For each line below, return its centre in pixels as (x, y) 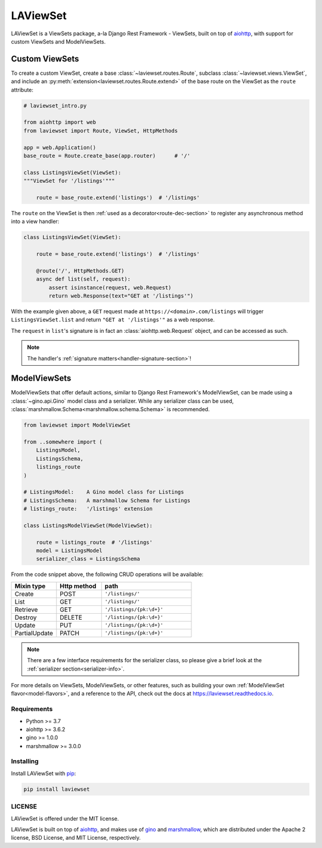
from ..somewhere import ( (63, 442)
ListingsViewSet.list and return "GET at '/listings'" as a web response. (113, 320)
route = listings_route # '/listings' (95, 542)
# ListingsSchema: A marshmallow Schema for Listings (107, 500)
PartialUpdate (34, 633)
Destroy (26, 617)
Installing (25, 761)
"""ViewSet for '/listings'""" (69, 181)
